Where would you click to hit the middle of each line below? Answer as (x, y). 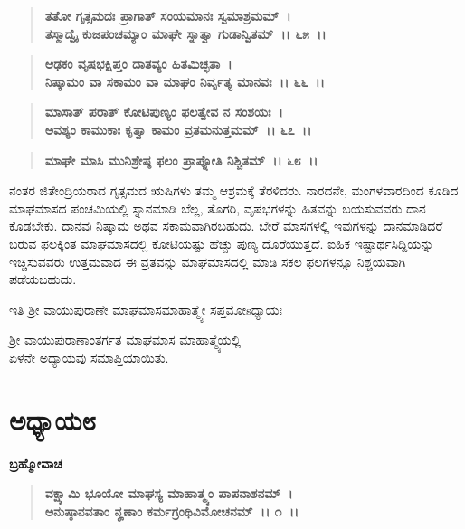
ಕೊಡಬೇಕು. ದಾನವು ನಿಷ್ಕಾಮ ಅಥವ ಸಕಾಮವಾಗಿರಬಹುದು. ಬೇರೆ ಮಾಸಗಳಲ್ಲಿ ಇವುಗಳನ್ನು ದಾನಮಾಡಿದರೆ (226, 226)
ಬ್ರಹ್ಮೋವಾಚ (36, 463)
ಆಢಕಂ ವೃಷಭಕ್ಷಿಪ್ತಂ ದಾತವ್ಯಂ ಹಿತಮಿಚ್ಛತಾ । (138, 64)
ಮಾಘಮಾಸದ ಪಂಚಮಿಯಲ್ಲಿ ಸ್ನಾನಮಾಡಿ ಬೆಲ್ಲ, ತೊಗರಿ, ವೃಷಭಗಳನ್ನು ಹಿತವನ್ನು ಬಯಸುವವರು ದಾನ (218, 208)
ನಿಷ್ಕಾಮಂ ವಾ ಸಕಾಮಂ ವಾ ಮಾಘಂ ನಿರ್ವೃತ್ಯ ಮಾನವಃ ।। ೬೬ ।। (185, 81)
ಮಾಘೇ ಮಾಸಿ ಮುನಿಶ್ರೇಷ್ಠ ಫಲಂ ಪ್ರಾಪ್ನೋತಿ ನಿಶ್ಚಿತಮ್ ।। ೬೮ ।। (181, 160)
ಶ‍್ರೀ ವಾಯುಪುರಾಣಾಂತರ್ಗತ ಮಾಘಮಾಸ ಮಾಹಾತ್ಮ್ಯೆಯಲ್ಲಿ (125, 340)
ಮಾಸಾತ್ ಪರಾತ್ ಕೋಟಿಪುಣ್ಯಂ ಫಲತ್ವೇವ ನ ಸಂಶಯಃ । (164, 112)
